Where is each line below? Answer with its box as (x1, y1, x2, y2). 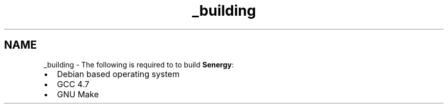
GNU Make (57, 89, 99, 99)
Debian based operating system (57, 68, 180, 79)
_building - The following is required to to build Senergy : (43, 60, 234, 69)
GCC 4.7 (57, 79, 89, 89)
